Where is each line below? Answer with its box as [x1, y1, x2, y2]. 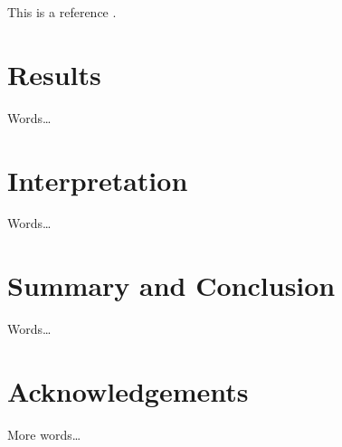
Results [7, 55, 101, 92]
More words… [7, 424, 81, 443]
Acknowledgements [7, 372, 249, 409]
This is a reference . [7, 3, 117, 21]
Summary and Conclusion [7, 267, 336, 304]
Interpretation [7, 161, 188, 198]
